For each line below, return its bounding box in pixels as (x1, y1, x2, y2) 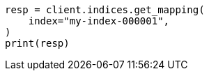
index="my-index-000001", (28, 15, 170, 26)
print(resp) (5, 38, 70, 49)
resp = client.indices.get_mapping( (5, 4, 205, 15)
